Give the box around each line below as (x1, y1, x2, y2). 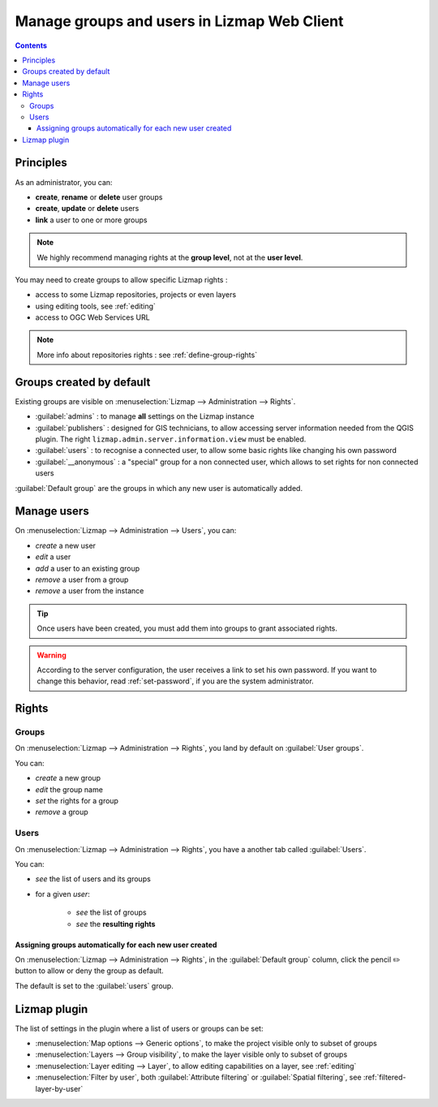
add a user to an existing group (35, 563, 140, 573)
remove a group (35, 808, 88, 817)
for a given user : (35, 889, 91, 898)
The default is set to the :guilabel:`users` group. (15, 980, 174, 990)
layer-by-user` (35, 1083, 84, 1093)
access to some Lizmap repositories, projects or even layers (35, 290, 237, 299)
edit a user (35, 552, 71, 562)
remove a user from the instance (35, 586, 144, 596)
